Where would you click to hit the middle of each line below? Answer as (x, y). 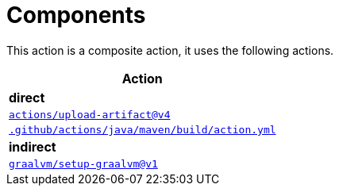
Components (76, 15)
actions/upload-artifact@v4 (90, 114)
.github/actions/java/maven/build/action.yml (143, 129)
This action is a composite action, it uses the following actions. (170, 50)
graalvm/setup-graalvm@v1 (83, 163)
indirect (33, 146)
